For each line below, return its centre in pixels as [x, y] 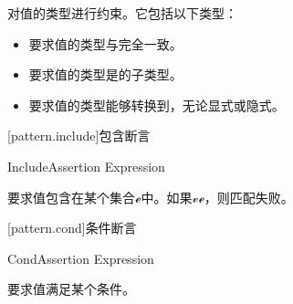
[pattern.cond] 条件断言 [72, 228]
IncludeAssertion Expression [86, 166]
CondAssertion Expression [81, 258]
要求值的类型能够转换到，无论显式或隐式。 [157, 105]
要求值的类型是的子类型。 [105, 74]
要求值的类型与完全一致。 [105, 43]
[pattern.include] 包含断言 [79, 136]
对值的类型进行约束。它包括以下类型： [122, 13]
